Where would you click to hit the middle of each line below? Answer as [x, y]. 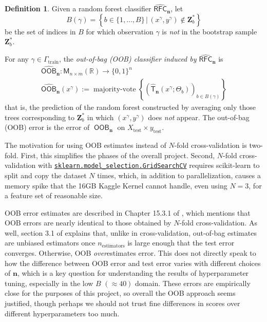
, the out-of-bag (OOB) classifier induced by [128, 59]
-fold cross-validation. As [218, 223]
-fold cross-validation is [211, 145]
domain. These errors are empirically [193, 283]
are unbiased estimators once [50, 243]
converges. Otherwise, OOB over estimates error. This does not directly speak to [130, 253]
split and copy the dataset [46, 175]
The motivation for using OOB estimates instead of [85, 145]
